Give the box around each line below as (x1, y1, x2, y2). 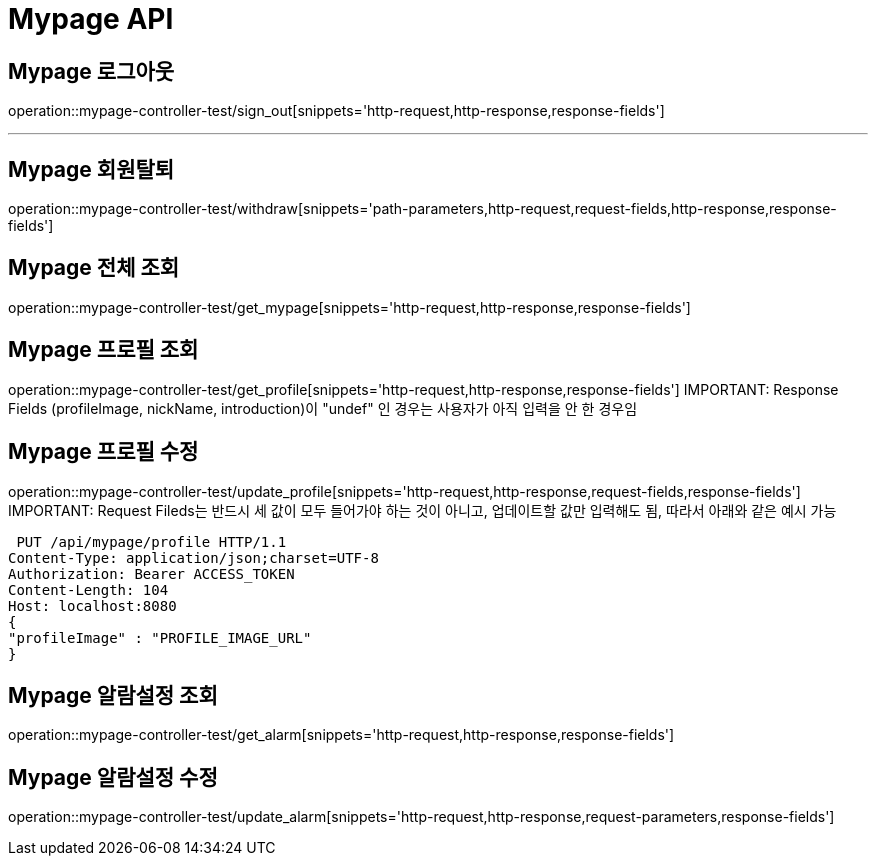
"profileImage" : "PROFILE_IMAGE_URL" (8, 629, 312, 646)
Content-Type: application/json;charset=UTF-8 (8, 549, 379, 566)
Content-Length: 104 (8, 581, 169, 598)
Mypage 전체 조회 (8, 255, 180, 281)
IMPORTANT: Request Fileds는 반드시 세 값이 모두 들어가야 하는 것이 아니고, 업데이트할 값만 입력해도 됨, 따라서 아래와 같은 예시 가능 (8, 501, 837, 519)
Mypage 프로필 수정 (8, 439, 199, 465)
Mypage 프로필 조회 (8, 337, 199, 363)
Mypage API (8, 2, 174, 36)
